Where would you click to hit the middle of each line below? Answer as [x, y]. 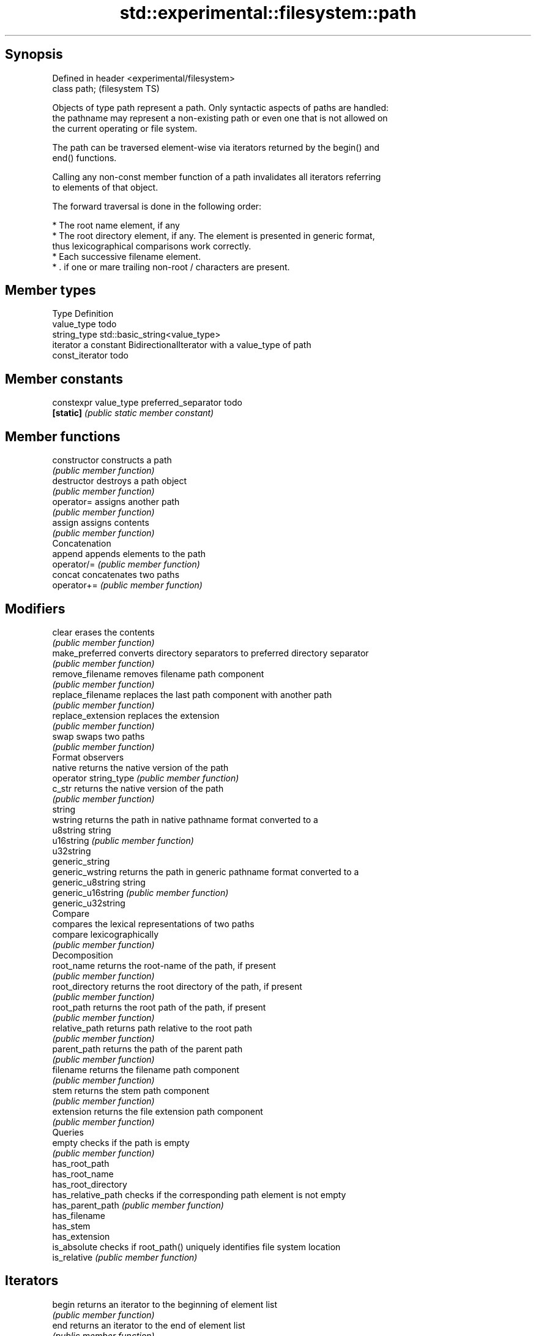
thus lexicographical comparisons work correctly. [152, 246]
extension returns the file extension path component [158, 1111]
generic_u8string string [99, 882]
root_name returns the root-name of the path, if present [164, 965]
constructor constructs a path [112, 460]
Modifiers [35, 609]
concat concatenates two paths [116, 575]
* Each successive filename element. [127, 256]
